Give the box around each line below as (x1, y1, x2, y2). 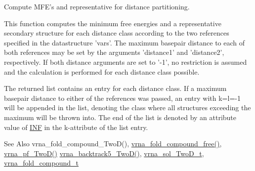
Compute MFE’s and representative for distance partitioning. (4, 1, 190, 11)
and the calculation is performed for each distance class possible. (4, 66, 200, 77)
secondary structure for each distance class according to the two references (4, 28, 229, 38)
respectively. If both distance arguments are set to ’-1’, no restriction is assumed (4, 56, 247, 67)
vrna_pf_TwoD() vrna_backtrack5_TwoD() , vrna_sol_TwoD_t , (4, 148, 204, 158)
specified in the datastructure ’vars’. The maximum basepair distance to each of (4, 37, 245, 47)
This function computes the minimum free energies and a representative (4, 18, 221, 28)
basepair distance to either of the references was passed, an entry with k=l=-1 (4, 92, 241, 103)
